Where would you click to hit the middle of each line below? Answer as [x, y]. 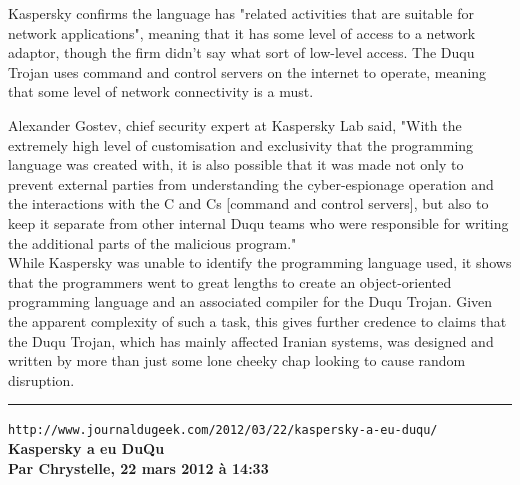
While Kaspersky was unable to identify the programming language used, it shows [260, 262]
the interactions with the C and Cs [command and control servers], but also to [248, 203]
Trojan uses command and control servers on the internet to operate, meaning [247, 71]
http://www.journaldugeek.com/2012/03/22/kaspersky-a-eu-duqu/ [223, 430]
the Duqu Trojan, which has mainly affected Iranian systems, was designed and [251, 340]
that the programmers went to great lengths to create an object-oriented [230, 281]
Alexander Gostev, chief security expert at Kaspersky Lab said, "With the [235, 124]
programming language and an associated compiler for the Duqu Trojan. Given [250, 301]
